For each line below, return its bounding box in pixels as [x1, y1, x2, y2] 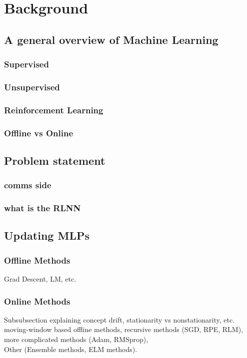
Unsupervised [4, 80, 60, 93]
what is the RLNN [4, 202, 81, 214]
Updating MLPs [4, 228, 89, 243]
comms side [4, 179, 51, 191]
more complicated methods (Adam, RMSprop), [4, 334, 148, 344]
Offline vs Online [4, 126, 73, 139]
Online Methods [4, 295, 70, 307]
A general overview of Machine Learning [4, 31, 218, 47]
